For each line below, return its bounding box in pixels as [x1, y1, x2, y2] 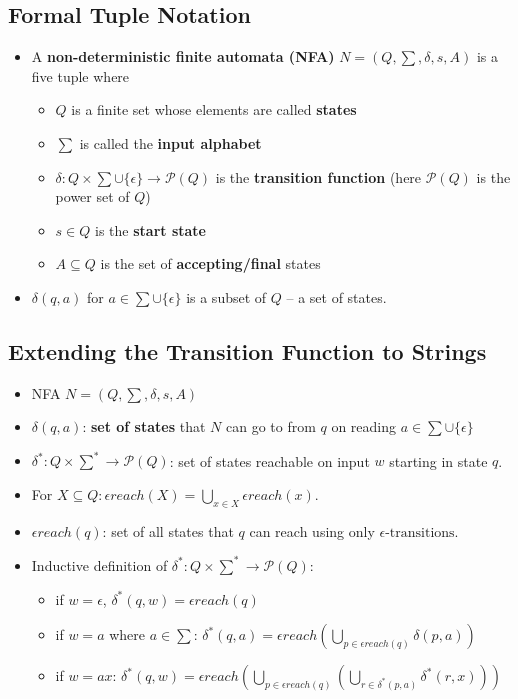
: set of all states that [102, 520, 234, 541]
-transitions [385, 525, 455, 540]
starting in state [389, 450, 488, 471]
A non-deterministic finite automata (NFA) [31, 46, 335, 67]
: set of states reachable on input [169, 450, 370, 471]
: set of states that [82, 416, 206, 437]
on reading [331, 416, 397, 437]
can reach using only [249, 520, 375, 541]
